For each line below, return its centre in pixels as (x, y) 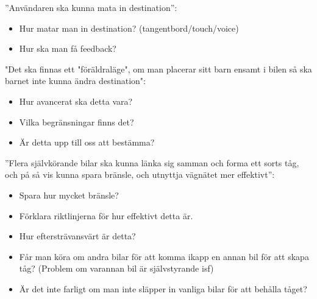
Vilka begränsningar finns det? (77, 121)
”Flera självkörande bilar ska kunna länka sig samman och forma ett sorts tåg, (152, 162)
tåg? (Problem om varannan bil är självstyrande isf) (116, 268)
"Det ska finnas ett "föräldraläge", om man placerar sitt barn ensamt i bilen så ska (158, 69)
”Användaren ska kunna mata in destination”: (91, 7)
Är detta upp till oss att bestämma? (87, 142)
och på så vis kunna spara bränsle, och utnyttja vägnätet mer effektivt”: (140, 174)
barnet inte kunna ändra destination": (75, 81)
